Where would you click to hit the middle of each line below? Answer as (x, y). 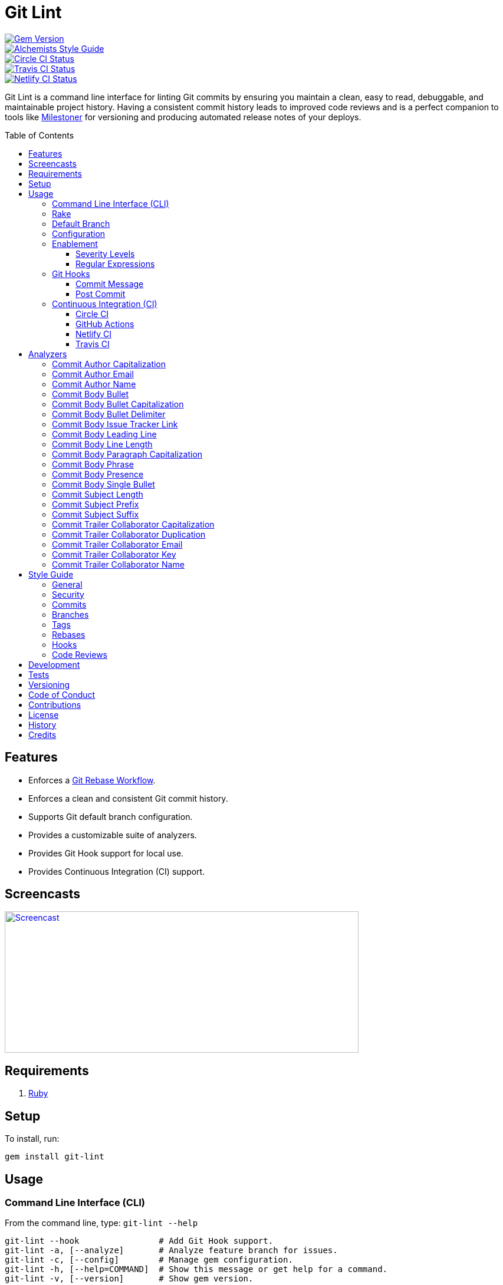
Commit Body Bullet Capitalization (118, 404)
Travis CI (93, 344)
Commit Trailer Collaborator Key (114, 554)
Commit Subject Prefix (96, 504)
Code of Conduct (62, 694)
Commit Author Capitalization (109, 364)
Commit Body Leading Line (104, 434)
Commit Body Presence (98, 474)
